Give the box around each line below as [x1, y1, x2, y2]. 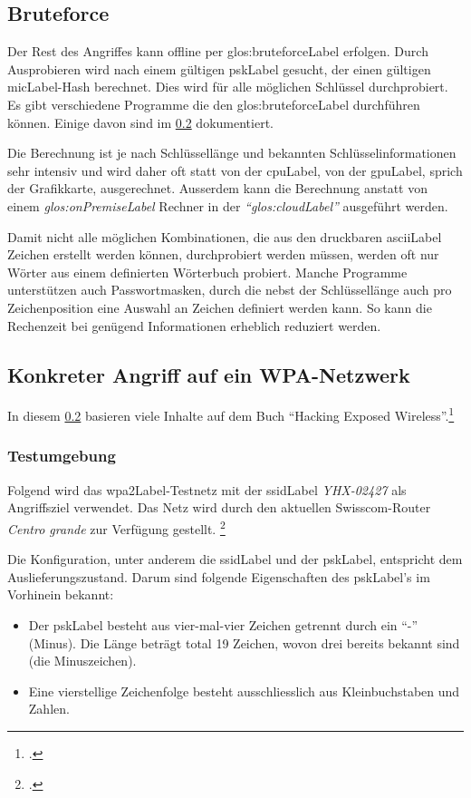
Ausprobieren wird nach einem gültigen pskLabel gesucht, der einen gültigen [7, 59, 431, 78]
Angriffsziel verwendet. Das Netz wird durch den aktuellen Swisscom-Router [7, 498, 431, 517]
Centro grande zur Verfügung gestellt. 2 [7, 516, 226, 538]
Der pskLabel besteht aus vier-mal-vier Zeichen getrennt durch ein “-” [28, 616, 418, 634]
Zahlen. [28, 699, 70, 718]
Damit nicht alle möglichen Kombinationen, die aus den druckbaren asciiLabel [7, 227, 442, 246]
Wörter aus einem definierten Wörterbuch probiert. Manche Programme [7, 262, 408, 281]
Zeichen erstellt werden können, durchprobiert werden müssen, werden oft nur [7, 245, 439, 264]
